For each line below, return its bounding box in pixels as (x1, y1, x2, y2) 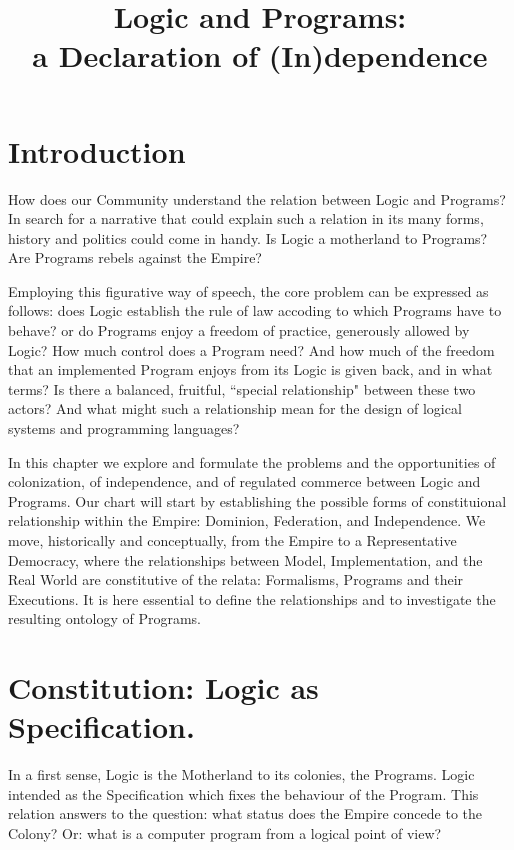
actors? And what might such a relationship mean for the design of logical (8, 398, 462, 419)
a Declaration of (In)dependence (32, 35, 488, 76)
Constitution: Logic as (8, 667, 319, 708)
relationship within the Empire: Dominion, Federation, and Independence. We (8, 510, 486, 531)
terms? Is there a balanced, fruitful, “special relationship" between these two (8, 378, 476, 399)
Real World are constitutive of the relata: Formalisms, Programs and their (8, 569, 464, 590)
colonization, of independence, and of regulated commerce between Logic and (8, 471, 481, 492)
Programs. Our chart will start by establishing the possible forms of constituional (8, 490, 507, 511)
